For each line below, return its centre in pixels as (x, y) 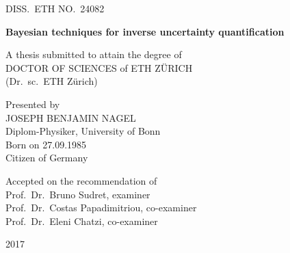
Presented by (33, 104)
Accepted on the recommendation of (81, 180)
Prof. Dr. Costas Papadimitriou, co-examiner (101, 208)
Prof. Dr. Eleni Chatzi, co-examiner (82, 221)
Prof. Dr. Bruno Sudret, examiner (78, 194)
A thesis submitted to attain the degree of (94, 54)
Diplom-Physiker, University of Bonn (83, 131)
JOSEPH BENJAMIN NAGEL (71, 117)
